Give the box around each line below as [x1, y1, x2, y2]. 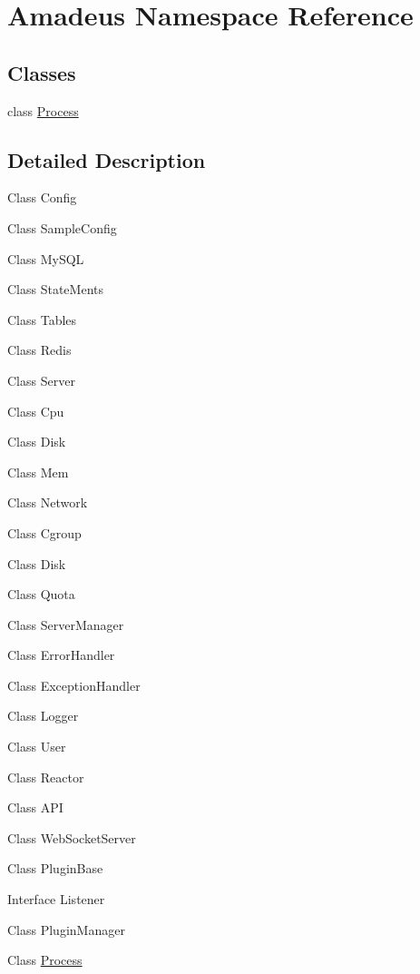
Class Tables [7, 310, 77, 329]
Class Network [7, 493, 88, 512]
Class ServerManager [7, 615, 124, 634]
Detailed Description [7, 145, 206, 173]
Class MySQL [7, 249, 84, 268]
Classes [7, 58, 76, 86]
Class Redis [7, 340, 72, 359]
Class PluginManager [7, 920, 125, 939]
